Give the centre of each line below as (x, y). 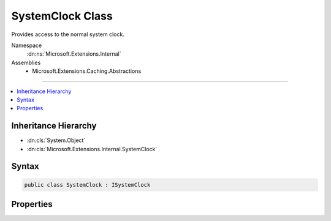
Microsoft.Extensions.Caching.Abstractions (87, 71)
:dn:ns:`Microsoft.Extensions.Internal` (74, 54)
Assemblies (26, 62)
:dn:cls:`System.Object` (56, 140)
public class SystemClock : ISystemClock (87, 185)
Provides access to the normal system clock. (68, 34)
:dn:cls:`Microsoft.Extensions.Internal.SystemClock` (92, 149)
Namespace (27, 45)
